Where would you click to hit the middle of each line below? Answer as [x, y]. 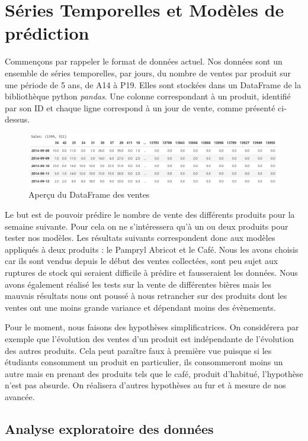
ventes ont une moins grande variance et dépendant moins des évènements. [140, 307]
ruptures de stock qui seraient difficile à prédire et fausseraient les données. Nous [151, 273]
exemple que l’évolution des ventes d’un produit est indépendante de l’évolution [149, 339]
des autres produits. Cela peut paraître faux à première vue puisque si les [138, 350]
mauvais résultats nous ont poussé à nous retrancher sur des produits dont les [146, 296]
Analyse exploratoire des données [109, 428]
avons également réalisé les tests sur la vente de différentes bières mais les [138, 284]
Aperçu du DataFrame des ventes [89, 194]
